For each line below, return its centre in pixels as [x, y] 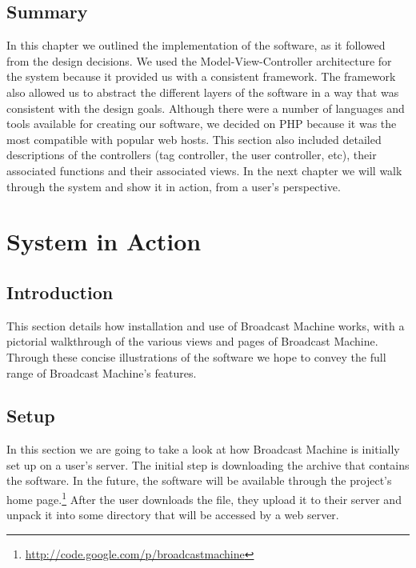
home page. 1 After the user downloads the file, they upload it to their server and [204, 498]
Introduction [60, 292]
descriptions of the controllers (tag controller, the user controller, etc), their [192, 155]
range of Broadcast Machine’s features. [102, 372]
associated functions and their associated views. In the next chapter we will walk [204, 170]
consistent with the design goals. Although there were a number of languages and [206, 108]
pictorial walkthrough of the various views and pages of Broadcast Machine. [192, 341]
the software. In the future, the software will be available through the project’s [199, 480]
